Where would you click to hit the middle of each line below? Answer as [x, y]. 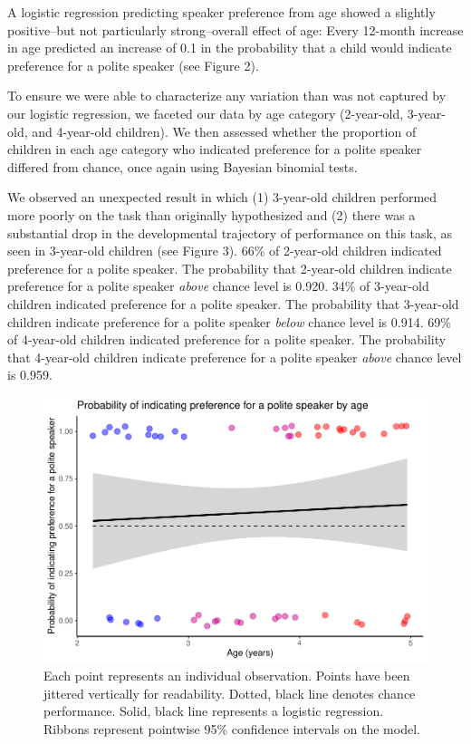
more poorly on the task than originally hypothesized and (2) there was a [211, 214]
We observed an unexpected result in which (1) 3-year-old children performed [222, 197]
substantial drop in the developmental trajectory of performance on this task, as [230, 232]
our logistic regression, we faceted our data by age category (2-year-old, [206, 113]
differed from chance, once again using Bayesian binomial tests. [183, 166]
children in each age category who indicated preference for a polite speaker [215, 149]
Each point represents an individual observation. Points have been [227, 675]
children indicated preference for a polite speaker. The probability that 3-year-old [233, 303]
